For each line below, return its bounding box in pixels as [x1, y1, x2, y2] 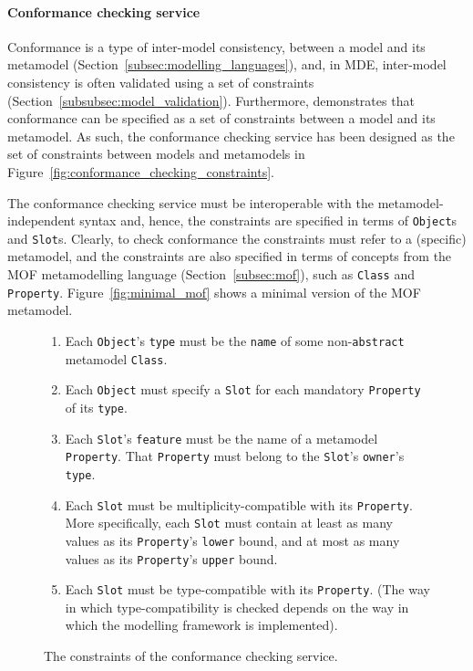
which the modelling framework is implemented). [65, 615, 338, 634]
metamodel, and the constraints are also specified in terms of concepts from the [7, 246, 452, 266]
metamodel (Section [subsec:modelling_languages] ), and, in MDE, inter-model [7, 55, 447, 74]
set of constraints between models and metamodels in [7, 144, 305, 163]
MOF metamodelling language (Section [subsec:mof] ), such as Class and [7, 265, 415, 284]
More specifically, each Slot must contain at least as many [65, 513, 393, 532]
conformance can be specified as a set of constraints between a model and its [7, 109, 436, 128]
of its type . [65, 397, 128, 416]
